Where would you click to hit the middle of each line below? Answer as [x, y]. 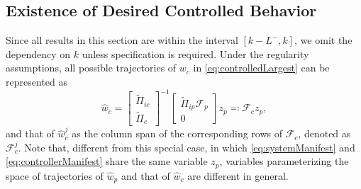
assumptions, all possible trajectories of [91, 68]
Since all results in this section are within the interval [122, 40]
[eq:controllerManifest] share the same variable [107, 161]
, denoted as [324, 133]
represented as [37, 81]
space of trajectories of [55, 175]
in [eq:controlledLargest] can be [261, 68]
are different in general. [238, 175]
